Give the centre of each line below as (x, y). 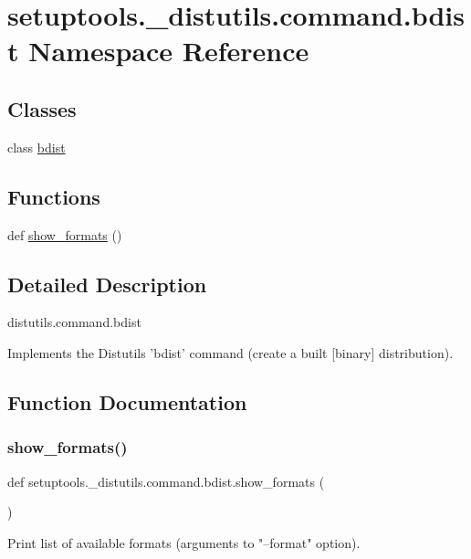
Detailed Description (107, 284)
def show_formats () (65, 234)
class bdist (37, 147)
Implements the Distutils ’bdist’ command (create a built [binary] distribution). (230, 352)
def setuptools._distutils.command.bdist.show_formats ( (166, 481)
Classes (42, 108)
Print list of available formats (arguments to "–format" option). (184, 542)
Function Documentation (127, 401)
